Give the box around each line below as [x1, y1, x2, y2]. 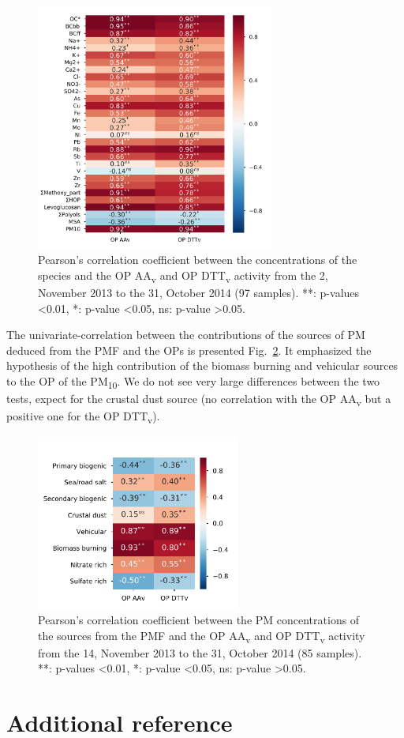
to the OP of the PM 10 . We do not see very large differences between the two [6, 372, 380, 391]
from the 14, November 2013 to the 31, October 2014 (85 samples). [38, 644, 362, 661]
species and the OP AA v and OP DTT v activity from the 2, [38, 266, 328, 285]
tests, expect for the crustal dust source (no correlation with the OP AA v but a [6, 390, 391, 409]
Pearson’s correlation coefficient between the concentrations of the [38, 251, 357, 268]
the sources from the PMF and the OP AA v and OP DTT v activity [38, 627, 365, 646]
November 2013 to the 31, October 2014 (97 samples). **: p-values [38, 284, 360, 300]
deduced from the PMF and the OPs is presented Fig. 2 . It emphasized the [6, 341, 372, 358]
